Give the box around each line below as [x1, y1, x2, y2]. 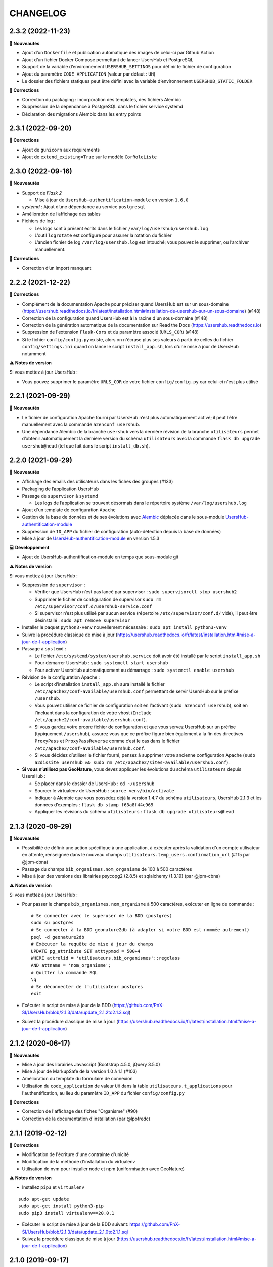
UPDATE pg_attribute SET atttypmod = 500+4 [31, 948, 141, 954]
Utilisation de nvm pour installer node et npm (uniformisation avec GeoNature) [22, 1166, 185, 1172]
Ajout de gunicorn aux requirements [22, 146, 100, 153]
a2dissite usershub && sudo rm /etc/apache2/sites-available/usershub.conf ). [34, 759, 230, 765]
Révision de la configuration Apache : [22, 674, 100, 680]
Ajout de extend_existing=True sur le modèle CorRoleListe [22, 154, 157, 160]
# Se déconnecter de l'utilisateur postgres [31, 984, 144, 989]
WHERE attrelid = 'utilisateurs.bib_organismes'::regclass [31, 955, 180, 961]
